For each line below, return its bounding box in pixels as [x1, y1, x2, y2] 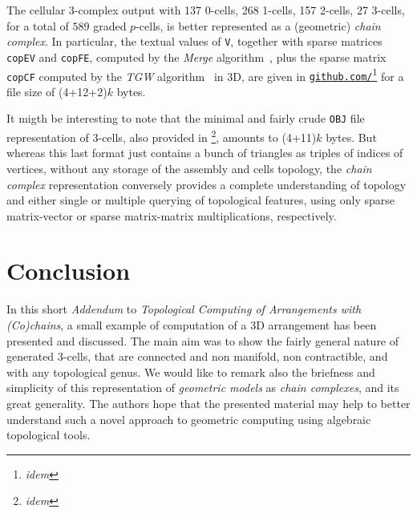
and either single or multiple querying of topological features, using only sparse [6, 192, 395, 208]
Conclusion [6, 254, 131, 287]
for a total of [6, 17, 69, 34]
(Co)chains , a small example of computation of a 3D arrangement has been [6, 317, 377, 333]
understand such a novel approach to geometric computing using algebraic [6, 410, 371, 427]
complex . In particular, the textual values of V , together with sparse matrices [6, 33, 383, 50]
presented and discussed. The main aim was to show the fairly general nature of [6, 332, 399, 349]
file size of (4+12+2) [6, 83, 107, 99]
